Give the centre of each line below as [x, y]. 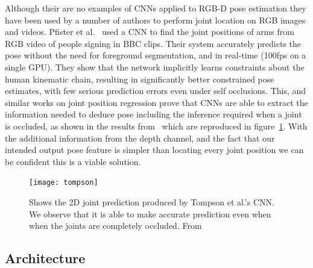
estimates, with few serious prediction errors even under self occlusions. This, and [156, 91]
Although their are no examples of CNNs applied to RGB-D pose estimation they [156, 8]
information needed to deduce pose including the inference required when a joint [153, 114]
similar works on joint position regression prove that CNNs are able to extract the [156, 102]
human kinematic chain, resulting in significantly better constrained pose [140, 79]
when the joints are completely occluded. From [115, 226]
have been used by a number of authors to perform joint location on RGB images [155, 20]
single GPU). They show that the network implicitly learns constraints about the [155, 67]
